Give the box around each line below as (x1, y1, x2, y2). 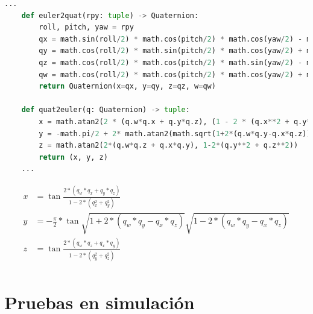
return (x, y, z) (39, 152, 108, 162)
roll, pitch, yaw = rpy (39, 23, 134, 32)
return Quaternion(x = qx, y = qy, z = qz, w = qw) (39, 82, 216, 91)
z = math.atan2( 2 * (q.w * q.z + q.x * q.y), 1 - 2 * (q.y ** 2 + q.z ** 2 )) (39, 141, 299, 150)
